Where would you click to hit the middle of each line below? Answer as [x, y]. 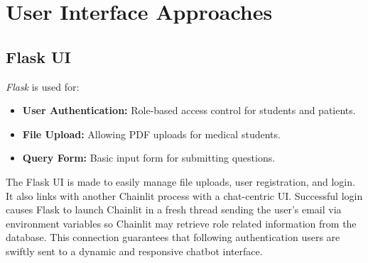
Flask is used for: [43, 86]
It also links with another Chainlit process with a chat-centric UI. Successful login [184, 195]
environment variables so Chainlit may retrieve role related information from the [181, 223]
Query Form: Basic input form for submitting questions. [149, 158]
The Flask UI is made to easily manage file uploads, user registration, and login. [180, 181]
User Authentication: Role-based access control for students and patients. [189, 110]
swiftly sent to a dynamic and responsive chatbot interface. [134, 251]
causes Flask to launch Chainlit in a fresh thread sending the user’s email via [174, 209]
